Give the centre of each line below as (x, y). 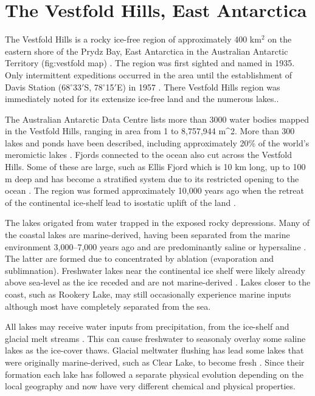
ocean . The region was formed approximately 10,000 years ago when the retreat (154, 190)
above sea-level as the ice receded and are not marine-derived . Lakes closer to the (158, 282)
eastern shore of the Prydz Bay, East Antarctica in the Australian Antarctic (147, 51)
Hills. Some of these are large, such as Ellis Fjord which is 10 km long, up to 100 (155, 167)
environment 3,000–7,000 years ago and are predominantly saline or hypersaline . (156, 246)
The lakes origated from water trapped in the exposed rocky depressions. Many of (157, 223)
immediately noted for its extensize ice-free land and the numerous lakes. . (142, 99)
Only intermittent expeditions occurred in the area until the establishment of (149, 74)
